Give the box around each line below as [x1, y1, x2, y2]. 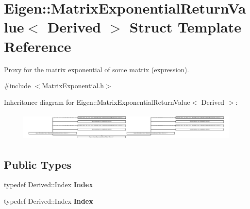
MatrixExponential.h [42, 80, 104, 91]
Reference [4, 36, 71, 56]
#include [4, 80, 31, 91]
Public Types [4, 157, 72, 172]
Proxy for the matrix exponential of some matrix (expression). [4, 64, 189, 74]
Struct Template [129, 17, 241, 37]
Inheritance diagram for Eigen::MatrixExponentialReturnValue [4, 96, 190, 107]
